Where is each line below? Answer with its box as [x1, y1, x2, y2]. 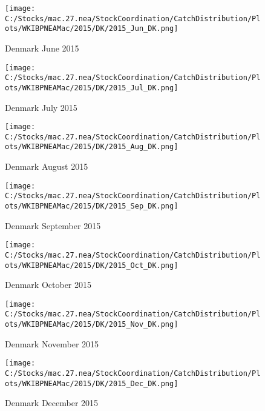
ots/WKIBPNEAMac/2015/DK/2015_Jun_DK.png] [5, 24, 178, 33]
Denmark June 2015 [5, 41, 79, 54]
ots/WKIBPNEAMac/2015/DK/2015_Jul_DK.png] [5, 83, 178, 92]
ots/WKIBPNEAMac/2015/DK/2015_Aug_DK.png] [5, 142, 178, 152]
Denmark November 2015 [5, 337, 99, 350]
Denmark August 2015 [5, 160, 88, 173]
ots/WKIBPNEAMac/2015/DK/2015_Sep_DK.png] [5, 202, 178, 210]
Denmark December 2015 [5, 396, 99, 409]
